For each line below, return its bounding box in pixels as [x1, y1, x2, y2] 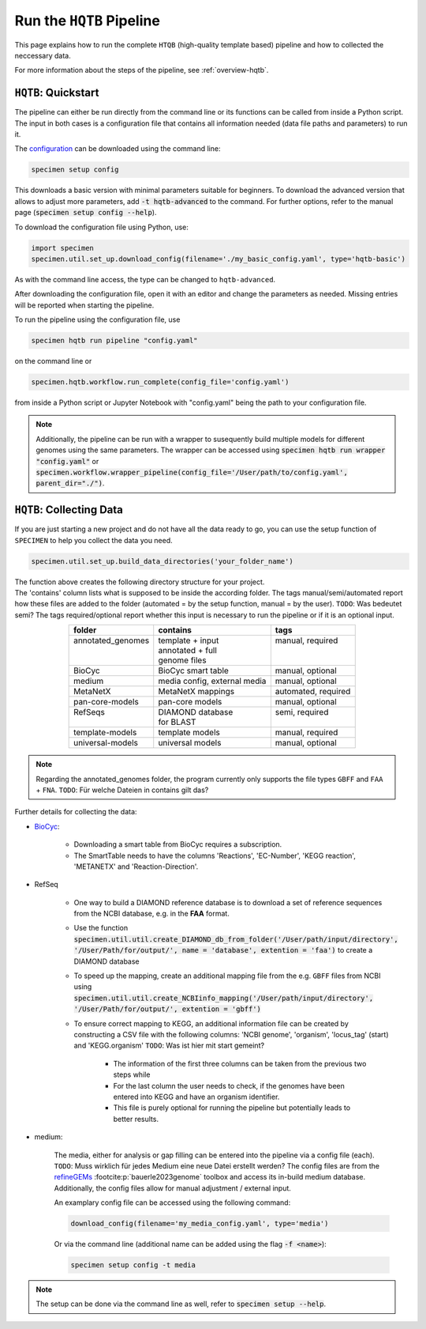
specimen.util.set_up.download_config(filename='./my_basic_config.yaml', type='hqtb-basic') [31, 254, 406, 263]
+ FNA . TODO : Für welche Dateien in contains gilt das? [35, 785, 209, 795]
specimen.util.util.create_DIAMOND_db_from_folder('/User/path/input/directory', [73, 934, 398, 944]
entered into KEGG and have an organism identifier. [113, 1092, 280, 1101]
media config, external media [158, 676, 267, 687]
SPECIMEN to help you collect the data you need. [14, 535, 173, 545]
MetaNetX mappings [158, 686, 235, 697]
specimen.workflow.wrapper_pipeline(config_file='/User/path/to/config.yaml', [35, 467, 349, 477]
